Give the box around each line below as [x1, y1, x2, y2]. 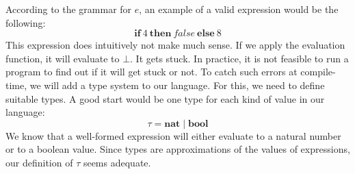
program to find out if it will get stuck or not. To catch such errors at [5, 64, 298, 79]
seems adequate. [83, 155, 151, 169]
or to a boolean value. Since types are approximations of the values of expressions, [5, 142, 350, 156]
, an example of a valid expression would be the [139, 2, 339, 16]
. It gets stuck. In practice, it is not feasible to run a [130, 51, 349, 65]
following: [5, 15, 46, 29]
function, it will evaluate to [5, 51, 120, 65]
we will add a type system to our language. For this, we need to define [29, 77, 325, 92]
